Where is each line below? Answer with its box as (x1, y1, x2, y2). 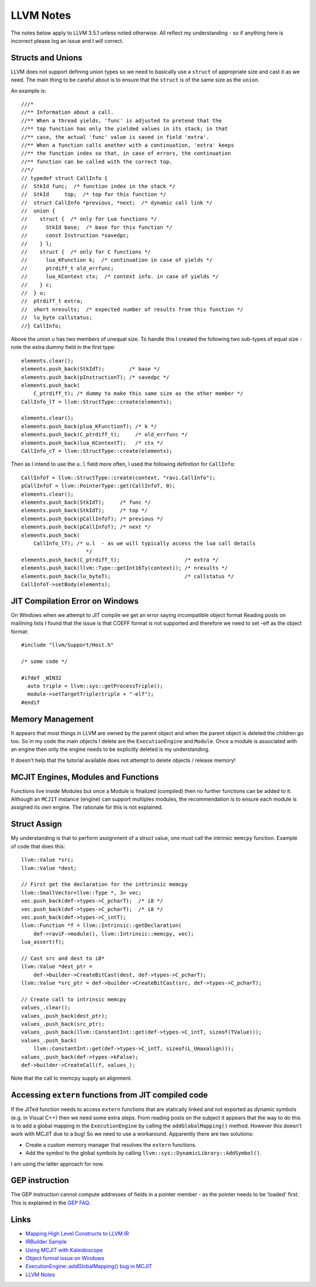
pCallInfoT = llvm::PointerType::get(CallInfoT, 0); (21, 483, 176, 489)
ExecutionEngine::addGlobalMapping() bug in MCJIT (25, 1263, 152, 1270)
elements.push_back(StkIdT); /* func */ (21, 499, 152, 506)
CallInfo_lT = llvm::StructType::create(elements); (21, 398, 173, 405)
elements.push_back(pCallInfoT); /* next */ (21, 524, 152, 530)
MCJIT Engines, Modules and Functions (11, 772, 159, 782)
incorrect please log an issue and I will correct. (11, 37, 124, 44)
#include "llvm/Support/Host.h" (21, 641, 114, 648)
